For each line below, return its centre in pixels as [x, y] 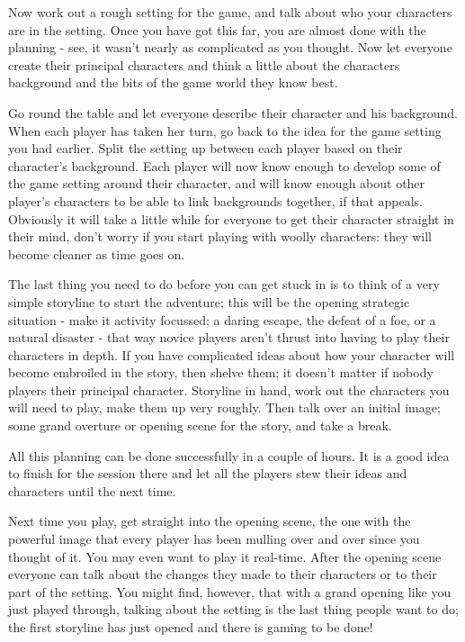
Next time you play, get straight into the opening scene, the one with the [210, 521]
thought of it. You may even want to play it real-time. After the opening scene [225, 556]
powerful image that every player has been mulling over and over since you [214, 539]
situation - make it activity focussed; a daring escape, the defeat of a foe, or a [222, 319]
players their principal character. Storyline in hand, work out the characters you [229, 389]
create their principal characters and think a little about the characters [204, 64]
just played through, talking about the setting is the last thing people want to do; [233, 609]
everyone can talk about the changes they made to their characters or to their [223, 574]
